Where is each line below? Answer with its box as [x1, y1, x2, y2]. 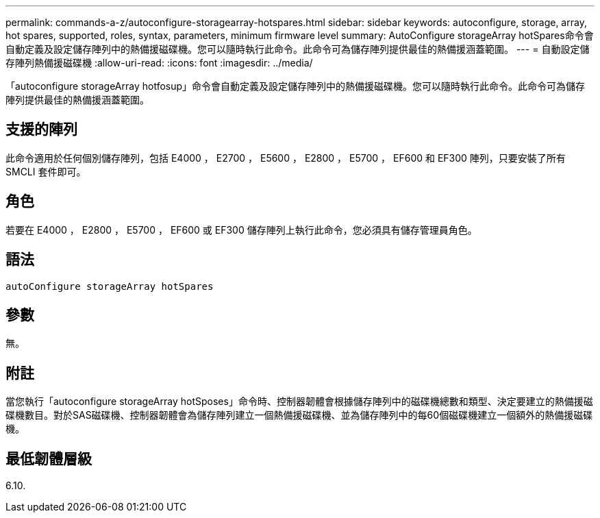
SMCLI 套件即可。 [5, 165, 86, 177]
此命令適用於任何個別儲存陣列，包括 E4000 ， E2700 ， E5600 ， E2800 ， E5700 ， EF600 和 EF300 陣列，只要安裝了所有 [5, 151, 566, 164]
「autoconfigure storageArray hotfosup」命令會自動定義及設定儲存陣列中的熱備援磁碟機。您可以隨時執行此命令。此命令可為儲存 [5, 80, 586, 92]
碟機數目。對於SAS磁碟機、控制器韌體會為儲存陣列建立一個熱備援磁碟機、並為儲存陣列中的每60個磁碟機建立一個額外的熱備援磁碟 [5, 409, 593, 421]
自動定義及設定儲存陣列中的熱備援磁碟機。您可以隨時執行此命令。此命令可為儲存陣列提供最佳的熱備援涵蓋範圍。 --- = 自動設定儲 [5, 43, 590, 55]
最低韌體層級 [5, 449, 92, 467]
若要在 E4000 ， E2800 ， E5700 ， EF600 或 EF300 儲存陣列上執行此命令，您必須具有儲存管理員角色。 [5, 223, 477, 236]
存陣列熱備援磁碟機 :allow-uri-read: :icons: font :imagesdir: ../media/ [5, 57, 313, 69]
